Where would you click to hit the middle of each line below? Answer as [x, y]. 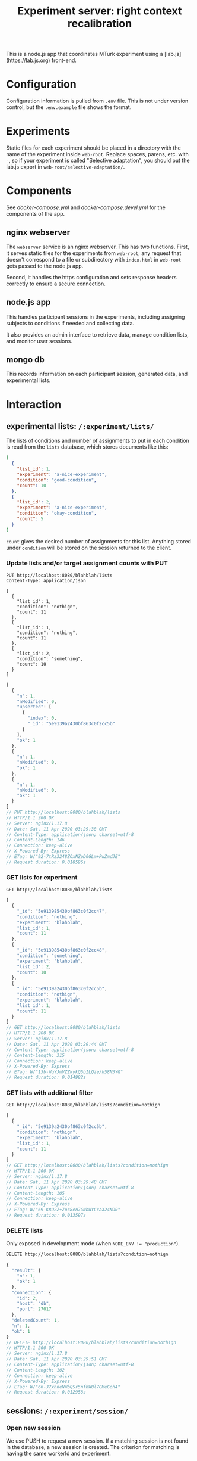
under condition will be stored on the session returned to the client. [89, 548]
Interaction [34, 404]
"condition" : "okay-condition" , [57, 514]
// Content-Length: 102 [36, 1370]
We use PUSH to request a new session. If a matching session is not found [97, 1441]
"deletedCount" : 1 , [36, 1320]
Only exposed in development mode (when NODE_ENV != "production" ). [93, 1244]
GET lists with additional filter [50, 1093]
